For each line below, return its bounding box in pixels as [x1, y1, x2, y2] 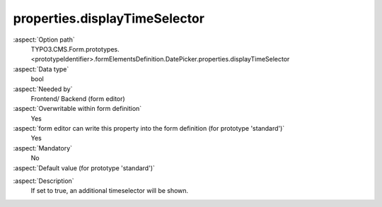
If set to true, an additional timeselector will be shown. [30, 187, 189, 195]
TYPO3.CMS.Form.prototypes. [30, 45, 120, 53]
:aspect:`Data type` [13, 64, 69, 73]
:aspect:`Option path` [13, 35, 75, 44]
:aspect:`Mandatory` [13, 143, 73, 152]
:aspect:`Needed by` [13, 85, 73, 93]
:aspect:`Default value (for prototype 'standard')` [13, 163, 156, 172]
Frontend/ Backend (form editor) [30, 94, 125, 102]
